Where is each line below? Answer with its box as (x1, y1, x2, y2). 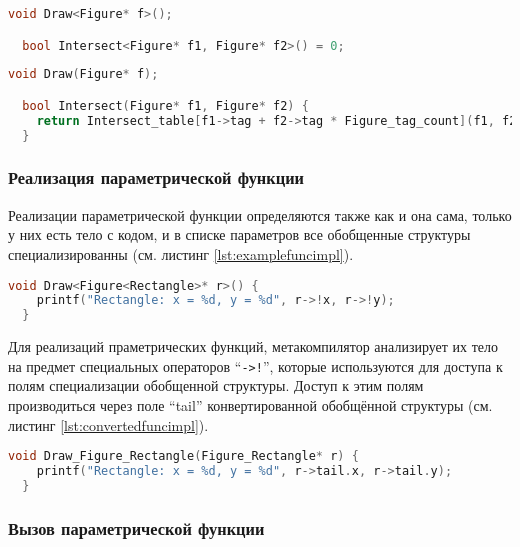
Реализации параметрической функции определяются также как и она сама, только (8, 204, 512, 225)
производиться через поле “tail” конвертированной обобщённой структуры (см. (8, 395, 493, 416)
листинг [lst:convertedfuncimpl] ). (8, 414, 209, 435)
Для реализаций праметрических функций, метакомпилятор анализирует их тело (8, 336, 499, 357)
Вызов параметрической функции (8, 515, 265, 540)
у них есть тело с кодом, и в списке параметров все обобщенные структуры (8, 224, 471, 245)
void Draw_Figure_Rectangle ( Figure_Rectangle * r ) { (8, 449, 359, 464)
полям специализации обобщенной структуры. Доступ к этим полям (8, 375, 424, 396)
